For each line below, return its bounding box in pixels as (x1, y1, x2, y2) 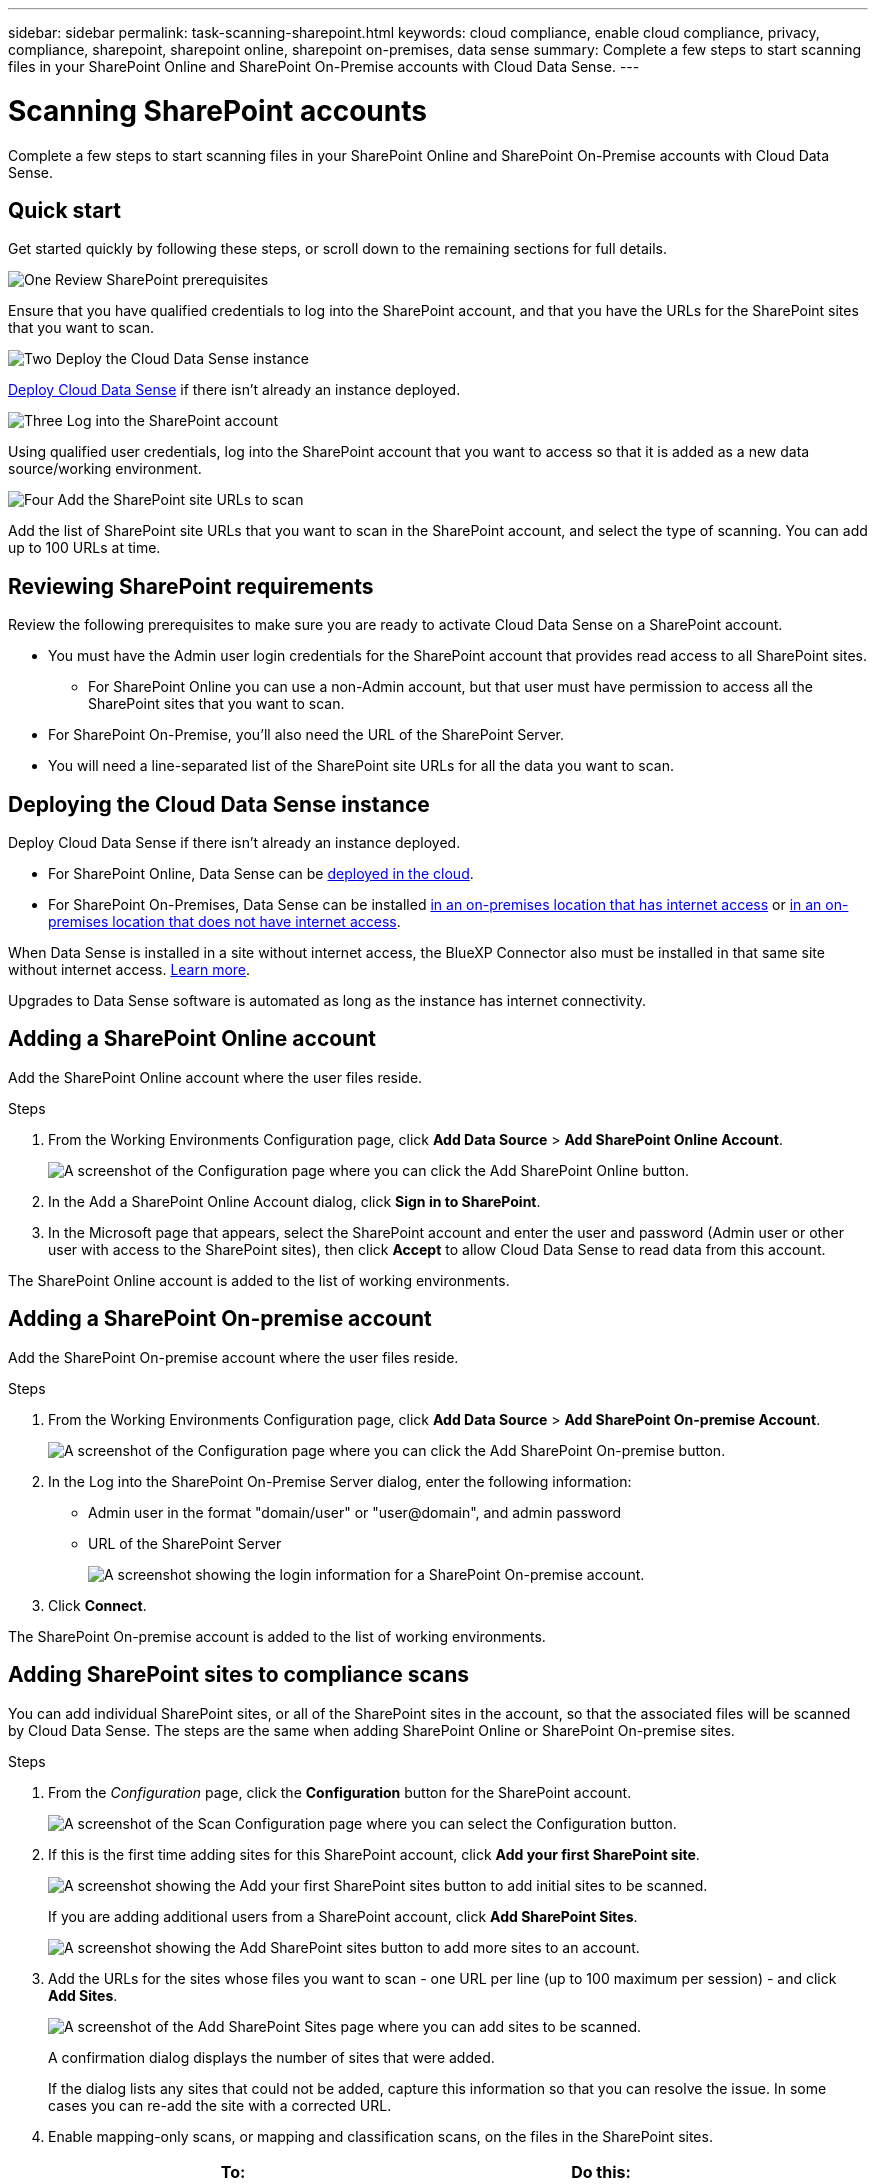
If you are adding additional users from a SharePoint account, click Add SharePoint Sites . (48, 1907, 638, 1925)
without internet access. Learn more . (8, 961, 251, 979)
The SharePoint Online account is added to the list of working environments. (8, 1271, 510, 1289)
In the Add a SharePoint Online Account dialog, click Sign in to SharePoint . (48, 1192, 541, 1210)
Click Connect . (48, 1596, 147, 1614)
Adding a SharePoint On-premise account (8, 1306, 432, 1332)
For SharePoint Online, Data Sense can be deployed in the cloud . (48, 865, 474, 883)
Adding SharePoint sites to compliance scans (8, 1662, 469, 1688)
